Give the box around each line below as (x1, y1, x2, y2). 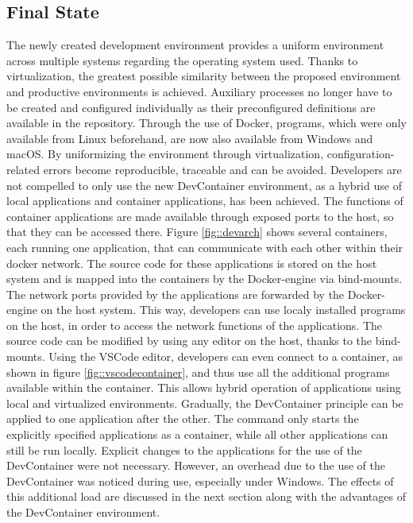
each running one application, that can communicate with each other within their (6, 238, 403, 255)
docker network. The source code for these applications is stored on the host (6, 254, 377, 271)
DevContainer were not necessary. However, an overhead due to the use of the (6, 457, 385, 474)
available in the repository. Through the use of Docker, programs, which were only (6, 114, 407, 131)
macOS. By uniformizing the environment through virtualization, (6, 145, 324, 162)
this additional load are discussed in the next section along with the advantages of (6, 488, 406, 505)
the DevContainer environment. (6, 504, 160, 521)
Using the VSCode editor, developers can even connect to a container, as (48, 348, 403, 365)
